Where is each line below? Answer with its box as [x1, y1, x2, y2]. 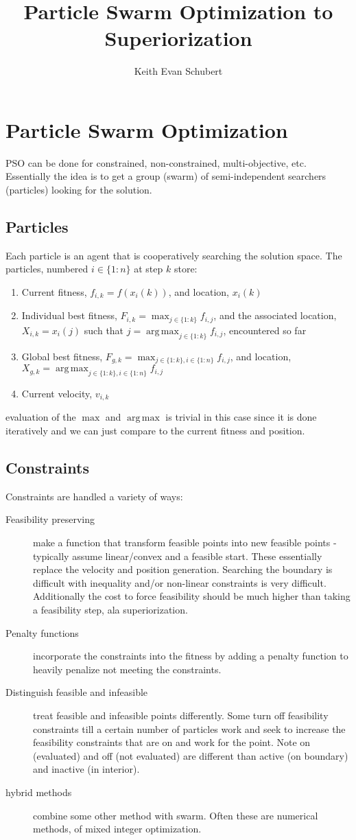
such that [84, 323, 124, 337]
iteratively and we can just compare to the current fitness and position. [5, 423, 305, 438]
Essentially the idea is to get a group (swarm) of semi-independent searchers [5, 169, 327, 183]
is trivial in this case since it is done [165, 410, 317, 424]
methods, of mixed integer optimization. [33, 821, 202, 836]
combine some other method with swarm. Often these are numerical [33, 808, 318, 822]
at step [134, 261, 163, 276]
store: [174, 261, 198, 276]
